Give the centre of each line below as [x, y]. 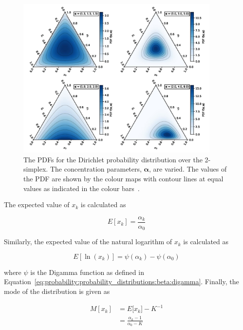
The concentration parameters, [96, 169]
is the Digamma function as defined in [87, 272]
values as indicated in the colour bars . [82, 188]
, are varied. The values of [188, 169]
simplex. [36, 169]
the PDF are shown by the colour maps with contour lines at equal [123, 178]
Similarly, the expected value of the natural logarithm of [88, 242]
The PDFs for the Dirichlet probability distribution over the [113, 159]
